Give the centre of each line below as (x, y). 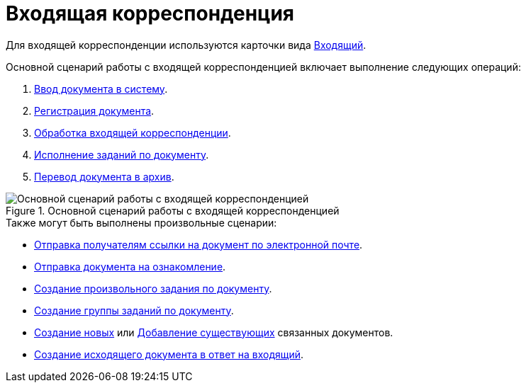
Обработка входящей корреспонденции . (133, 132)
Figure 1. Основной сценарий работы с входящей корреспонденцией (173, 210)
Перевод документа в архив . (104, 176)
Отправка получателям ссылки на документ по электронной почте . (198, 244)
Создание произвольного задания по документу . (153, 288)
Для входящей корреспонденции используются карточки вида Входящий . (186, 45)
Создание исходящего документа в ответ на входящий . (169, 354)
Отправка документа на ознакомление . (130, 266)
